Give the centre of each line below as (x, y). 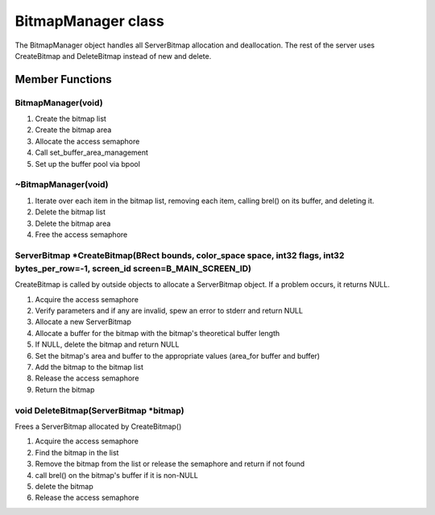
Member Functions (63, 79)
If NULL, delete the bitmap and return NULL (107, 345)
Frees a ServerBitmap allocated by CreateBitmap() (98, 426)
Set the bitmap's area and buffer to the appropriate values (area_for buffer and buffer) (178, 355)
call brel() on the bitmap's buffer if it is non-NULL (117, 475)
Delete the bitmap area (73, 223)
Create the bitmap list (70, 119)
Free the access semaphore (81, 235)
